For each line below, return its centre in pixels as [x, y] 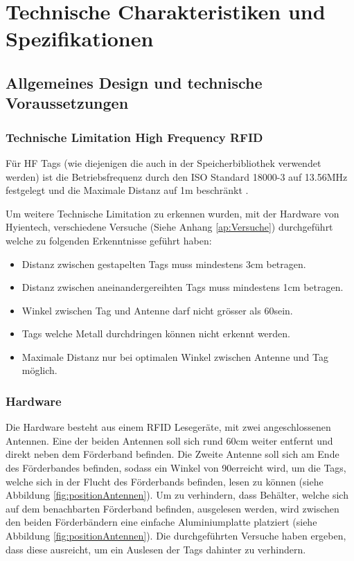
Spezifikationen [80, 38]
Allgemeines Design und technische [134, 82]
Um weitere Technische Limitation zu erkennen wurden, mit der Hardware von [172, 213]
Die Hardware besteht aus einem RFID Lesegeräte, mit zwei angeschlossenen [168, 427]
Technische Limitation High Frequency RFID [134, 137]
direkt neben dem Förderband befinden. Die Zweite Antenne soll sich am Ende [172, 454]
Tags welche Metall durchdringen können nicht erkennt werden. [156, 333]
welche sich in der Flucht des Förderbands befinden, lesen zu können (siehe [165, 481]
